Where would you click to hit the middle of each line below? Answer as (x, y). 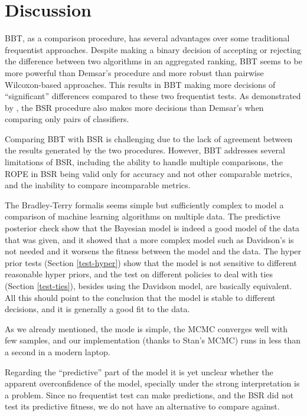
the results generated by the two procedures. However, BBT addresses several (145, 150)
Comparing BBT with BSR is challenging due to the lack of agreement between (149, 138)
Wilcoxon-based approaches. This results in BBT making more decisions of (140, 84)
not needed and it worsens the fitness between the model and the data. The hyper (153, 251)
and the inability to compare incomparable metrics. (98, 185)
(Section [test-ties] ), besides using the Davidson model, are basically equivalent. (148, 286)
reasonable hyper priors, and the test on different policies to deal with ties (139, 274)
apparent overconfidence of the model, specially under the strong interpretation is (152, 383)
